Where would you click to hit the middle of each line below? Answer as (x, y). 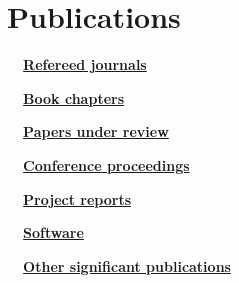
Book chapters (74, 97)
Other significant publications (127, 265)
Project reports (77, 198)
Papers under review (96, 131)
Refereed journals (85, 64)
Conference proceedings (106, 164)
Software (53, 232)
